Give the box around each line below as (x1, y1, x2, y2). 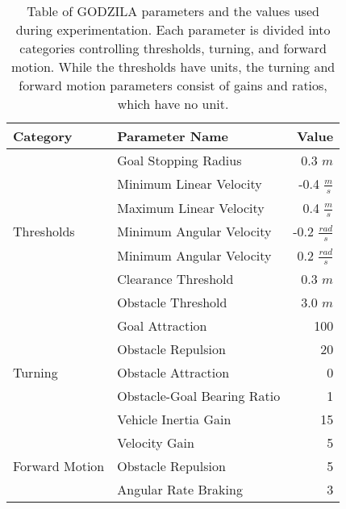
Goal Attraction (117, 316, 207, 336)
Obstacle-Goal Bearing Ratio (117, 386, 281, 406)
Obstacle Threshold (117, 293, 227, 312)
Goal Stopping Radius (117, 151, 242, 169)
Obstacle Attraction (117, 363, 230, 382)
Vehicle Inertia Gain (117, 410, 231, 429)
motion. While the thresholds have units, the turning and (10, 57, 336, 76)
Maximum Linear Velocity (117, 198, 265, 217)
